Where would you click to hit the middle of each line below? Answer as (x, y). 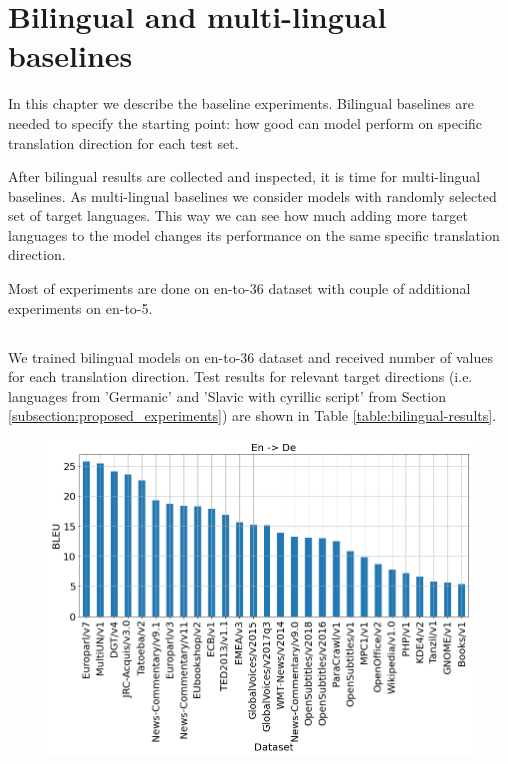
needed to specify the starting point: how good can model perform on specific (245, 122)
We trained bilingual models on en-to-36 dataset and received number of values (250, 356)
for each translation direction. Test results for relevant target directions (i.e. (240, 376)
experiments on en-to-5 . (80, 307)
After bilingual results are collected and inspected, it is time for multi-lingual (244, 176)
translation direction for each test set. (123, 142)
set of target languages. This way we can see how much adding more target (238, 215)
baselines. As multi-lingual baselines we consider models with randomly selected (252, 195)
